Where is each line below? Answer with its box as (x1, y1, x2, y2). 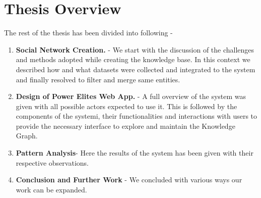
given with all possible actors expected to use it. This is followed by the (16, 101, 237, 111)
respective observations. (16, 157, 89, 168)
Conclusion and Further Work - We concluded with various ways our (16, 174, 242, 185)
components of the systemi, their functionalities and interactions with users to (16, 111, 257, 121)
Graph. (16, 130, 38, 141)
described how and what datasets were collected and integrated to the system (16, 64, 255, 74)
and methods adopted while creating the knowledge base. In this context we (16, 54, 250, 65)
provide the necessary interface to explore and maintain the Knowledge (16, 120, 235, 131)
